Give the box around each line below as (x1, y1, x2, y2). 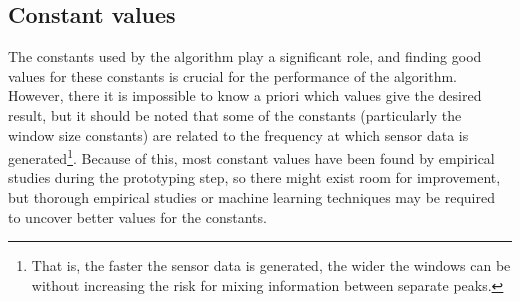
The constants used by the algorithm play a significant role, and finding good (8, 46, 482, 67)
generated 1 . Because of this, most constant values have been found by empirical (8, 145, 495, 168)
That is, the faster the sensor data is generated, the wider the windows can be (31, 255, 511, 276)
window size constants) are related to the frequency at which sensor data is (8, 124, 469, 145)
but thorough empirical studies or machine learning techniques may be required (8, 187, 495, 208)
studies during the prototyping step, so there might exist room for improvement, (8, 167, 501, 188)
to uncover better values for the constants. (8, 206, 267, 227)
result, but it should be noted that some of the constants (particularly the (8, 104, 462, 125)
